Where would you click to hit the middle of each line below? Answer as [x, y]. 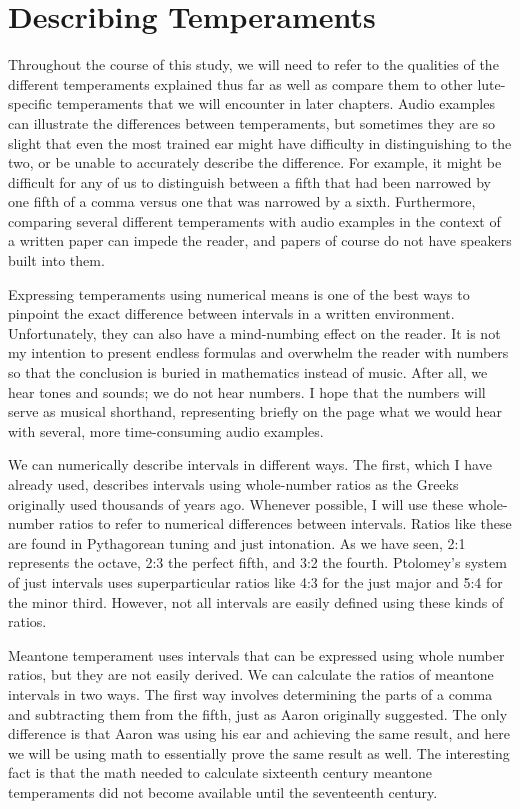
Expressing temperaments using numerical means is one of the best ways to [239, 293]
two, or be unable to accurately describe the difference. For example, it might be [255, 162]
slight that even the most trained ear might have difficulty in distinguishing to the [260, 142]
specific [30, 103]
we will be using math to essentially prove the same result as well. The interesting [259, 752]
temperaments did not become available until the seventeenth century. [223, 791]
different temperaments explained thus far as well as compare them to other [240, 83]
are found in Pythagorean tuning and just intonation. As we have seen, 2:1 [237, 542]
